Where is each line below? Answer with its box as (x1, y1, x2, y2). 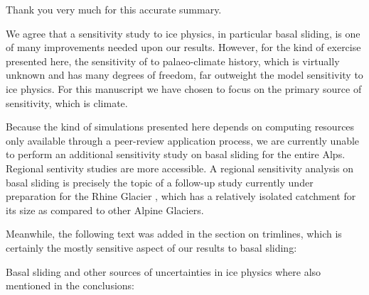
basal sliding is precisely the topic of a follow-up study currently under (6, 174, 314, 189)
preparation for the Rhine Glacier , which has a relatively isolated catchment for (6, 189, 356, 204)
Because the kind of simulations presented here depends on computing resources (6, 119, 355, 134)
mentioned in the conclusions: (6, 278, 134, 293)
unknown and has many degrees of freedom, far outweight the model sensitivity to (6, 67, 363, 82)
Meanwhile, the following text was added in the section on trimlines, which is (6, 226, 342, 241)
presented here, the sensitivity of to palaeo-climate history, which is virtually (6, 53, 340, 68)
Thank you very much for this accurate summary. (6, 2, 222, 16)
